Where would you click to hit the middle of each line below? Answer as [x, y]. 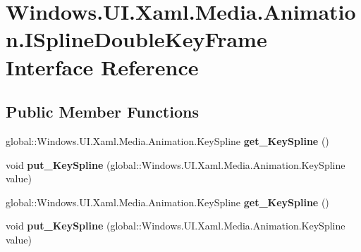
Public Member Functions [102, 112]
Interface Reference [102, 67]
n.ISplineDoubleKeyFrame [136, 39]
